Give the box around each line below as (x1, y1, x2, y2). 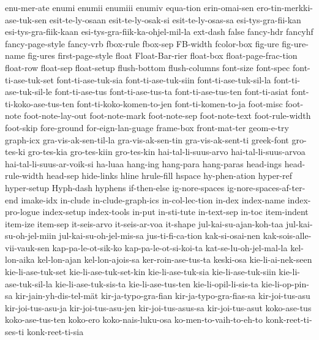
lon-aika (5, 253, 35, 266)
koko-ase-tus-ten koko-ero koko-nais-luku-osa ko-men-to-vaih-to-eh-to (5, 313, 263, 326)
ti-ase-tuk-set (5, 73, 54, 86)
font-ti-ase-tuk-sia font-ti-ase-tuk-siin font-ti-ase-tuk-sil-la (56, 73, 271, 86)
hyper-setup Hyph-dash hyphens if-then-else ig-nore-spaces (5, 181, 225, 194)
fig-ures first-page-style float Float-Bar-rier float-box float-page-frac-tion (28, 49, 298, 62)
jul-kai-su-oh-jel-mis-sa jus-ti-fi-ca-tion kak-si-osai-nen (59, 229, 261, 242)
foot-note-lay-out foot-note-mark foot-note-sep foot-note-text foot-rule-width (24, 109, 311, 122)
